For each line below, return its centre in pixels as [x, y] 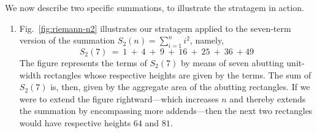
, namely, [207, 40]
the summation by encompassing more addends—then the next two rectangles [166, 111]
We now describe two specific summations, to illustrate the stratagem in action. [155, 7]
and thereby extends [268, 98]
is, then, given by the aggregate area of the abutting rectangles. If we [180, 87]
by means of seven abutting [232, 62]
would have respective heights [75, 122]
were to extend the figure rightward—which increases [119, 98]
